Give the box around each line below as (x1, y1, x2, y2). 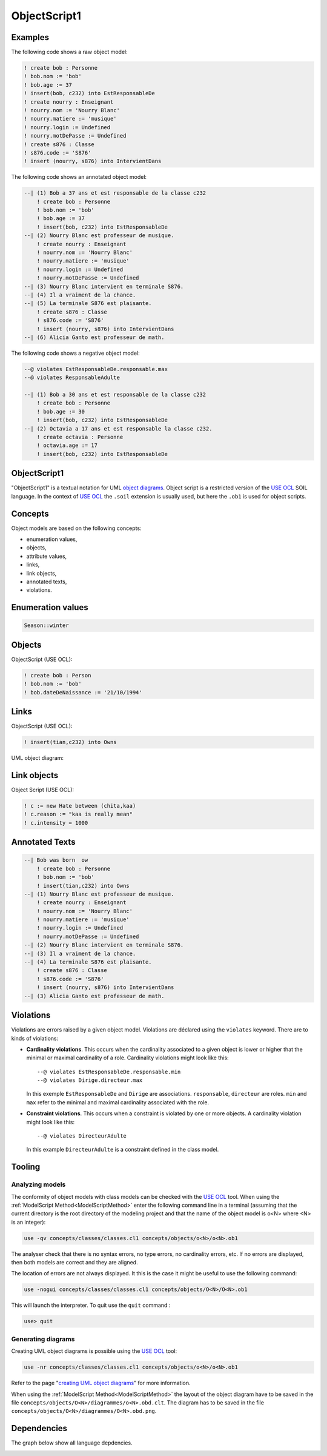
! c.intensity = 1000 (24, 819, 88, 826)
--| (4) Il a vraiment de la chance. (24, 292, 136, 298)
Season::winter (24, 622, 69, 629)
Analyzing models (11, 1180, 66, 1189)
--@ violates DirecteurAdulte (37, 1133, 127, 1139)
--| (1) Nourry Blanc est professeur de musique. (24, 890, 174, 897)
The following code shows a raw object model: (11, 49, 128, 56)
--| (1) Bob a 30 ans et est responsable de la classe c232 (24, 391, 206, 398)
